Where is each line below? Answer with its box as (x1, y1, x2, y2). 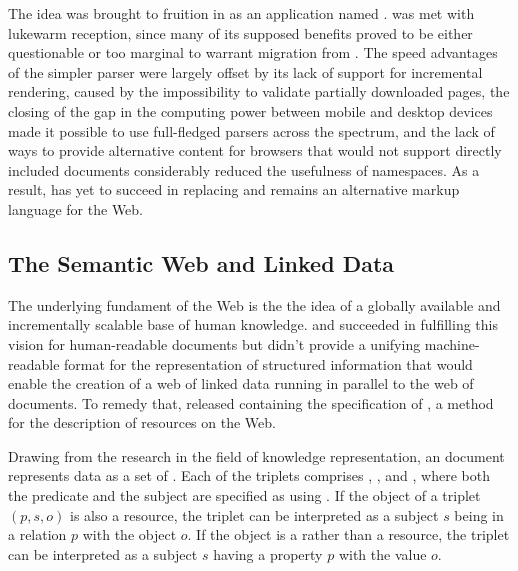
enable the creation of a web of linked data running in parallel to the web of (8, 373, 474, 394)
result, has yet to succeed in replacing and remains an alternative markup (8, 179, 460, 200)
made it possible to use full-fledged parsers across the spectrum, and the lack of (8, 120, 495, 141)
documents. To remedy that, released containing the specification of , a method (8, 392, 494, 413)
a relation (8, 524, 67, 545)
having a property (213, 543, 323, 564)
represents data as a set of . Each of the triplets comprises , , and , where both (8, 465, 490, 486)
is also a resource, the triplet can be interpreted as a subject (70, 504, 439, 525)
